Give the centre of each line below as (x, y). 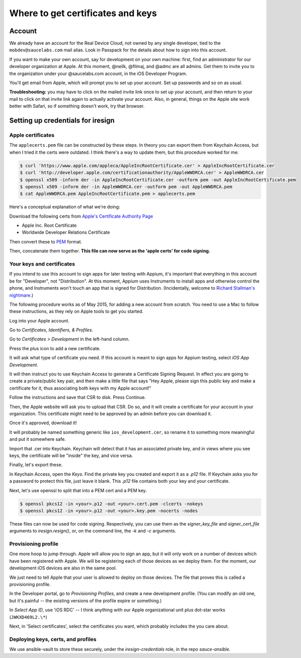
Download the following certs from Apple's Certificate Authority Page (81, 216)
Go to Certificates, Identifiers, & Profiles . (51, 330)
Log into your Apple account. (40, 320)
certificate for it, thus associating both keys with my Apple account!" (80, 388)
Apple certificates (32, 135)
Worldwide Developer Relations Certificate (66, 232)
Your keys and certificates (42, 264)
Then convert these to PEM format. (46, 241)
